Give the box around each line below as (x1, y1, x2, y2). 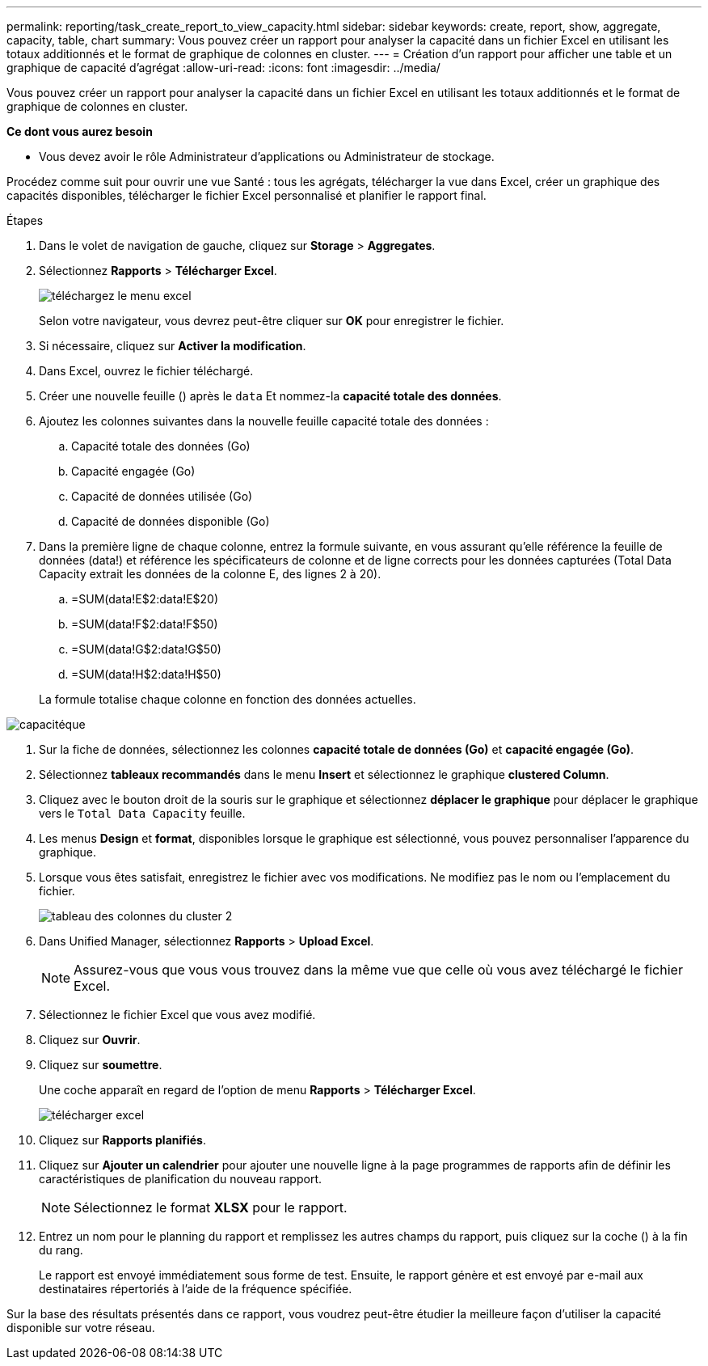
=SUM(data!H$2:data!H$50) (71, 667, 221, 681)
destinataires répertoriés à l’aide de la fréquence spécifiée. (39, 1282, 352, 1296)
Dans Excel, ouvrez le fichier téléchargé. (39, 364, 254, 378)
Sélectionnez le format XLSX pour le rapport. (74, 1199, 348, 1216)
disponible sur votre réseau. (6, 1321, 155, 1334)
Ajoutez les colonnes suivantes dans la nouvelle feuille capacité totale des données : (39, 414, 489, 428)
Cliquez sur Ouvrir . (39, 1033, 141, 1047)
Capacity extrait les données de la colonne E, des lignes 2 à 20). (39, 567, 381, 581)
